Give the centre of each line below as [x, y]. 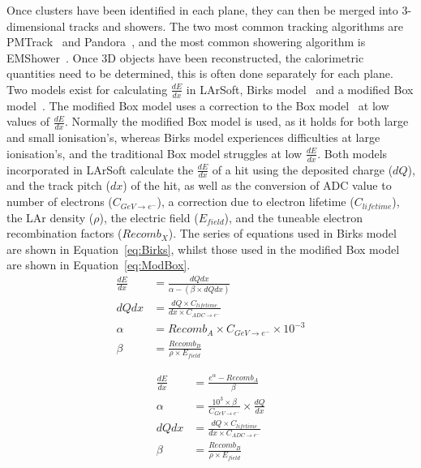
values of [28, 121]
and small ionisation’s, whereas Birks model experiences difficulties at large [193, 137]
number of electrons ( [60, 202]
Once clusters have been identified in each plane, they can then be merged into [202, 10]
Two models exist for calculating [87, 89]
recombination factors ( [64, 233]
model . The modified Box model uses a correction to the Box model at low [198, 105]
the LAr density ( [50, 217]
